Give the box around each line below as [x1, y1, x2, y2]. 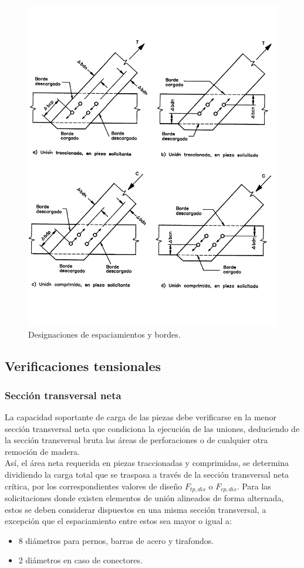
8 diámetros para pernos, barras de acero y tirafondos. [18, 534, 214, 546]
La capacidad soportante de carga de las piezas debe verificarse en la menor [5, 411, 277, 423]
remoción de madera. [5, 445, 80, 457]
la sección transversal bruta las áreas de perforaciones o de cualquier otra [5, 434, 268, 446]
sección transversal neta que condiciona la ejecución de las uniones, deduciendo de [5, 422, 300, 434]
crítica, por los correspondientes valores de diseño [5, 479, 183, 492]
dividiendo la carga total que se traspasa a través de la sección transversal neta [5, 468, 289, 481]
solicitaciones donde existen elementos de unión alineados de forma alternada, [5, 492, 284, 504]
